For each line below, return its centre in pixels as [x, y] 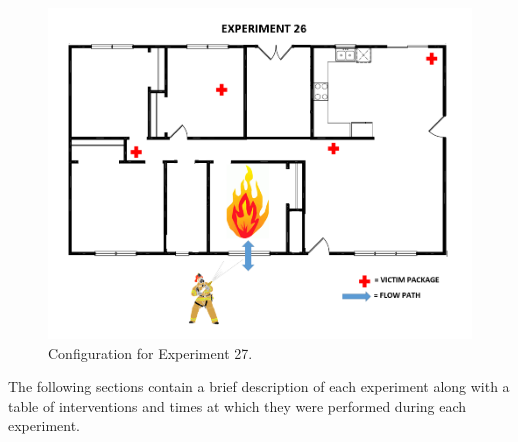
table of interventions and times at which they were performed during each [237, 405]
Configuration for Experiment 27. [150, 352]
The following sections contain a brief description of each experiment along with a [259, 386]
